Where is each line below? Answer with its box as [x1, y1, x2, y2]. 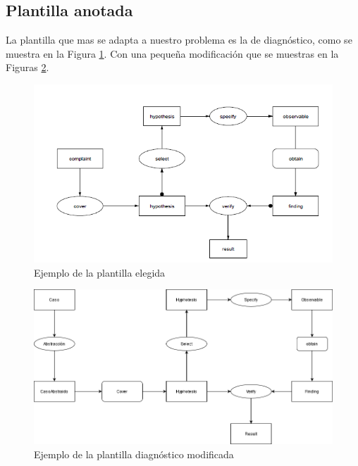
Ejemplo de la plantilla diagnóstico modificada [34, 446, 234, 461]
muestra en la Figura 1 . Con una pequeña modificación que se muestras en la [6, 46, 339, 61]
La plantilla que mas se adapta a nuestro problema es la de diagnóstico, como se [6, 32, 352, 47]
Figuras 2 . [6, 60, 49, 75]
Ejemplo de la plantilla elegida [34, 265, 166, 279]
